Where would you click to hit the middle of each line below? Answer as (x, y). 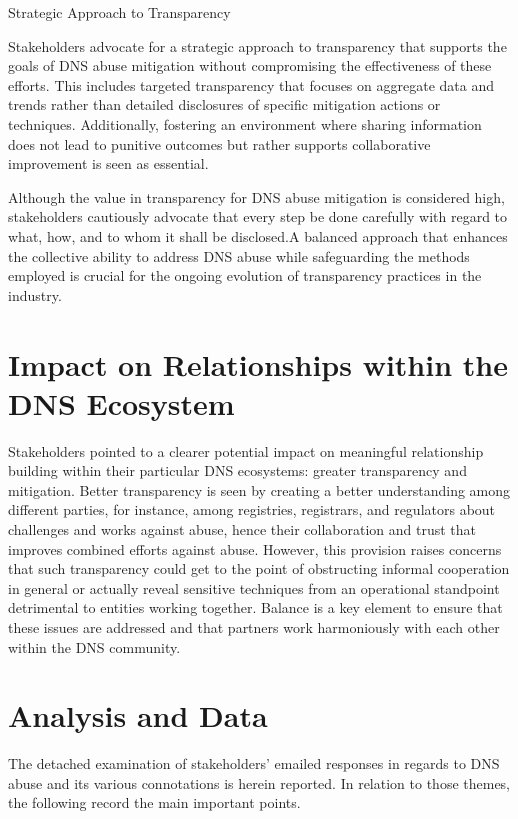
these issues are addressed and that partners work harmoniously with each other (254, 626)
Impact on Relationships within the (258, 363)
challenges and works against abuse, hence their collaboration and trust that (242, 529)
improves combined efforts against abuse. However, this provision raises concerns (255, 548)
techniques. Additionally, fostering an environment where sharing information (245, 123)
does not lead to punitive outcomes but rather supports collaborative (219, 143)
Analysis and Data (138, 715)
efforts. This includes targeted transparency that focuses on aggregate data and (251, 84)
